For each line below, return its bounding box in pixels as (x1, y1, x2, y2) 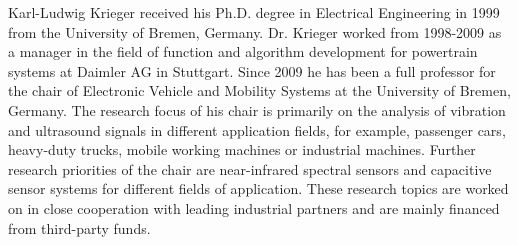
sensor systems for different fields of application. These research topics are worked (8, 178, 509, 199)
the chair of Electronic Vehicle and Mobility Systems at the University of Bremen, (8, 80, 511, 101)
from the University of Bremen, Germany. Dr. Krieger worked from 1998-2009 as (8, 21, 502, 42)
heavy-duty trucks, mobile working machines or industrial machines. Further (8, 139, 476, 160)
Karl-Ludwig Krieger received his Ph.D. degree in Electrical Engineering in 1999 (8, 2, 500, 22)
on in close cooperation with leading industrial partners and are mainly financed (8, 197, 500, 218)
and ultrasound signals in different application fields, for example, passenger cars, (8, 119, 506, 140)
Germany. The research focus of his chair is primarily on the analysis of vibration (8, 99, 506, 120)
